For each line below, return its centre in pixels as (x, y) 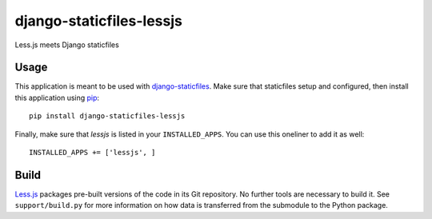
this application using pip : (57, 98)
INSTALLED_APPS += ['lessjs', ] (92, 153)
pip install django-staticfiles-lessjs (107, 116)
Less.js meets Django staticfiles (67, 45)
